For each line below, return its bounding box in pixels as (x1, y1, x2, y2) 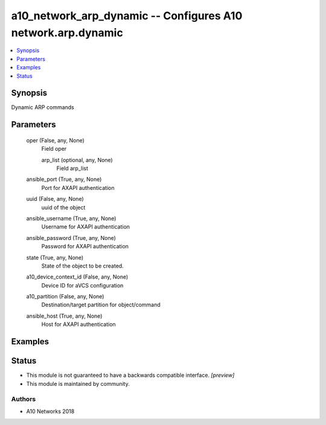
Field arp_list (56, 165, 89, 172)
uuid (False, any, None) (26, 195, 84, 203)
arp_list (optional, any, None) (41, 156, 113, 163)
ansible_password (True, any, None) (26, 234, 116, 241)
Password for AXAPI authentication (41, 243, 129, 250)
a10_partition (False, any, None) (26, 293, 104, 300)
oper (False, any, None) (26, 136, 85, 144)
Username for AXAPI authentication (41, 223, 130, 230)
